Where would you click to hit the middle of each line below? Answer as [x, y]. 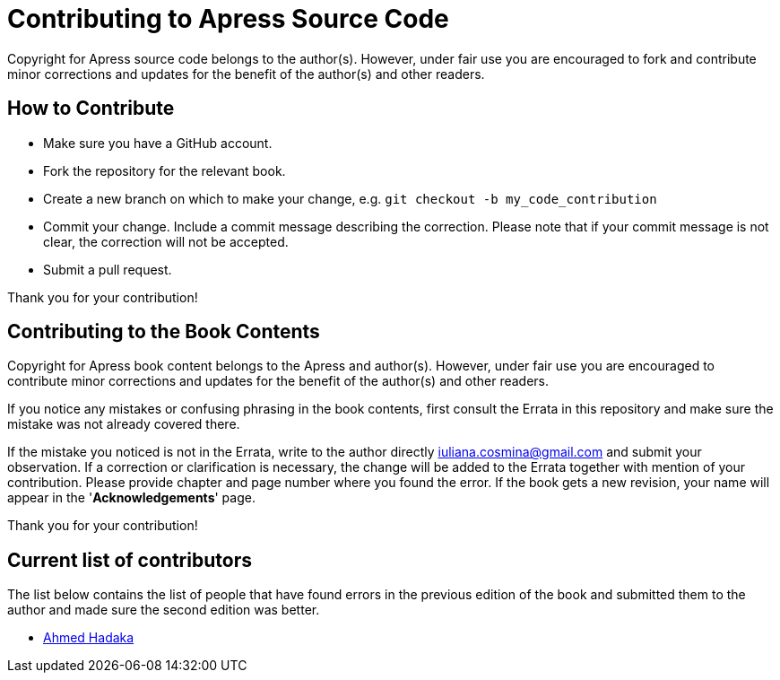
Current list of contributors [130, 560]
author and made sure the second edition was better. [164, 610]
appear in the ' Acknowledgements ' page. [131, 498]
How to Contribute [91, 109]
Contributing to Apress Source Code [228, 19]
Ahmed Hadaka [89, 638]
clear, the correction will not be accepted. [166, 241]
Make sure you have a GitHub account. [158, 143]
